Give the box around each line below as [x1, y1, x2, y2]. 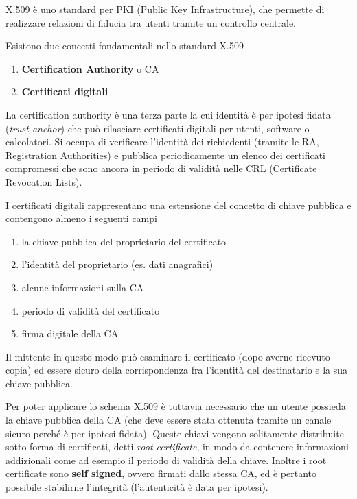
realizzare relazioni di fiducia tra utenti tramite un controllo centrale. [5, 15, 297, 29]
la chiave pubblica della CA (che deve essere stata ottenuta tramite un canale [5, 413, 332, 427]
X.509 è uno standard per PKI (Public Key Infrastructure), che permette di [5, 2, 325, 16]
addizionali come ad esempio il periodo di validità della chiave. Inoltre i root [5, 452, 327, 467]
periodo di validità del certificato [21, 303, 160, 317]
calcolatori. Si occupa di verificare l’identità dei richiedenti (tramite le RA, [5, 134, 319, 149]
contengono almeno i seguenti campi [5, 211, 157, 226]
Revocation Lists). [5, 174, 82, 188]
